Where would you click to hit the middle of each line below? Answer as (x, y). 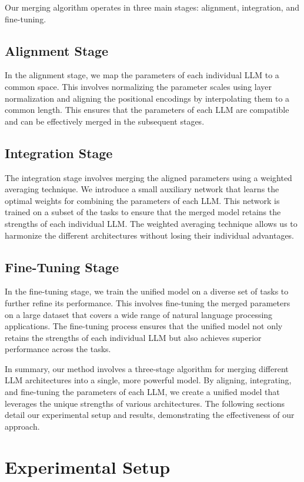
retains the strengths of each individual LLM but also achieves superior (133, 337)
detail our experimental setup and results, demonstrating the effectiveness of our (150, 415)
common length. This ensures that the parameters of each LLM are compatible (147, 110)
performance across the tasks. (58, 349)
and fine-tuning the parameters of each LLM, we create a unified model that (142, 392)
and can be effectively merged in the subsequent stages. (105, 121)
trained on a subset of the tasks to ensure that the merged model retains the (143, 212)
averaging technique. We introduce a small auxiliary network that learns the (142, 189)
